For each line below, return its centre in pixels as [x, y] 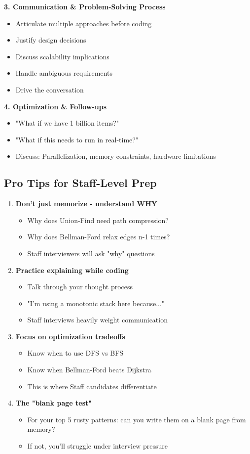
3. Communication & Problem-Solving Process [85, 6]
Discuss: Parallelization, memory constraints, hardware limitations [116, 156]
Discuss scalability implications [62, 56]
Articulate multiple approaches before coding [84, 23]
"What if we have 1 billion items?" [67, 123]
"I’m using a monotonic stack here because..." [96, 303]
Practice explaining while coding [72, 270]
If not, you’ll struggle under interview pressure [97, 446]
